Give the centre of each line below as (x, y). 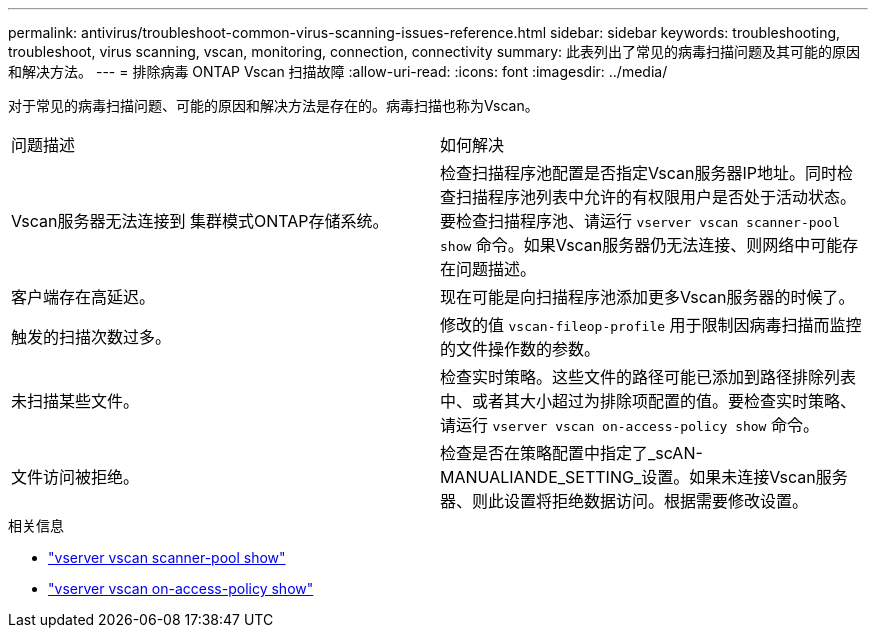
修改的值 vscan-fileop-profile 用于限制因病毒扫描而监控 (651, 325)
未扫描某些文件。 (75, 401)
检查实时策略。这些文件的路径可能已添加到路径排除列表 (648, 377)
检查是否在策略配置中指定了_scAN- (571, 453)
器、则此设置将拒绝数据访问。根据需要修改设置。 (624, 501)
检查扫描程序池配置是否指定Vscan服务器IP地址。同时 (639, 173)
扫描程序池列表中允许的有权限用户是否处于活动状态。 (656, 197)
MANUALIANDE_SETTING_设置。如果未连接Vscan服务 (644, 477)
